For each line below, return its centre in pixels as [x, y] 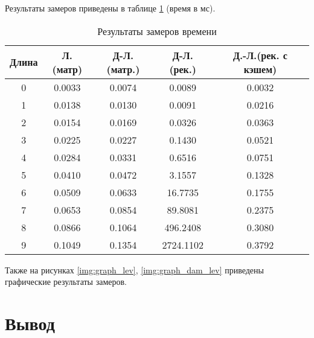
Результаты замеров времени [157, 31]
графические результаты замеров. [66, 282]
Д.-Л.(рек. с [260, 55]
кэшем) [260, 69]
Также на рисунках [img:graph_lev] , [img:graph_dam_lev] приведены [134, 269]
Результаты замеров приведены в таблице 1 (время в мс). [110, 8]
